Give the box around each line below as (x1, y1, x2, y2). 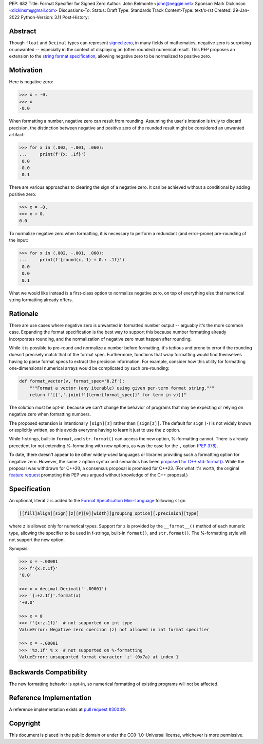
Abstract (9, 27, 37, 35)
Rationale (9, 309, 38, 318)
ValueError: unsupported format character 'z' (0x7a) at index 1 (19, 654, 179, 659)
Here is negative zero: (9, 79, 54, 85)
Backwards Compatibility (9, 668, 88, 676)
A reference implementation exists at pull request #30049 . (9, 707, 126, 712)
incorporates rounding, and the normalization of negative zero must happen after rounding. (9, 336, 192, 342)
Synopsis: (9, 545, 29, 552)
